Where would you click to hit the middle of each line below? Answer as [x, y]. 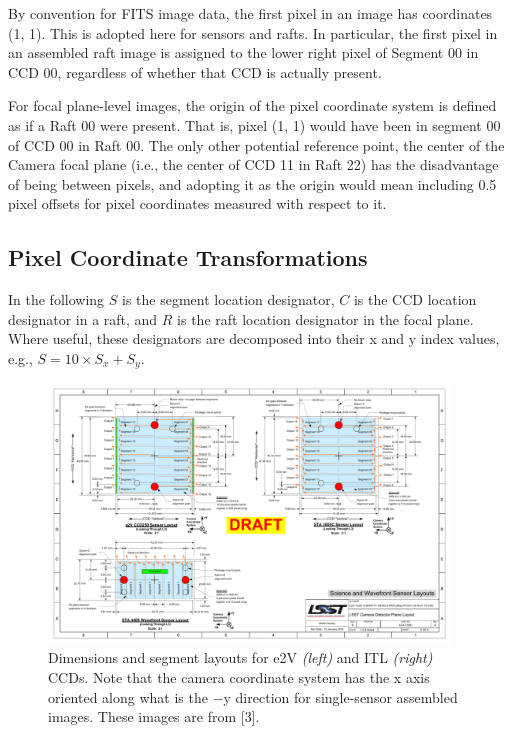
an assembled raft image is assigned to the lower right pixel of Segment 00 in [243, 52]
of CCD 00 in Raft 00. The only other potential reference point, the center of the [256, 144]
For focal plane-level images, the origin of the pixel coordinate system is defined [252, 105]
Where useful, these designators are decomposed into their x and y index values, [254, 338]
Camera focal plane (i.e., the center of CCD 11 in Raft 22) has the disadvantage [253, 164]
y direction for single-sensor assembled [340, 696]
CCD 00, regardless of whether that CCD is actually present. [195, 71]
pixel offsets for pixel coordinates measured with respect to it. [197, 203]
